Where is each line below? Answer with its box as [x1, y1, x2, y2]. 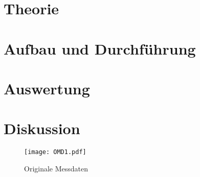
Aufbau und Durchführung [4, 38, 196, 59]
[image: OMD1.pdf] [24, 148, 86, 156]
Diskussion [4, 118, 80, 139]
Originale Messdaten [24, 163, 88, 173]
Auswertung [4, 78, 90, 98]
